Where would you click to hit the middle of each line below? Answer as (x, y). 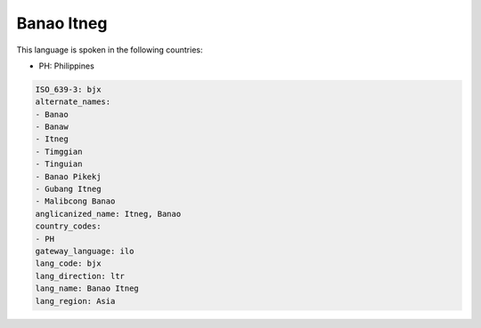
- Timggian (59, 152)
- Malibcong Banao (75, 201)
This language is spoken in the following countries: (110, 50)
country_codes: (68, 226)
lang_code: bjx (68, 264)
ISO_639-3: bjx (68, 89)
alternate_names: (73, 102)
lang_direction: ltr (80, 276)
